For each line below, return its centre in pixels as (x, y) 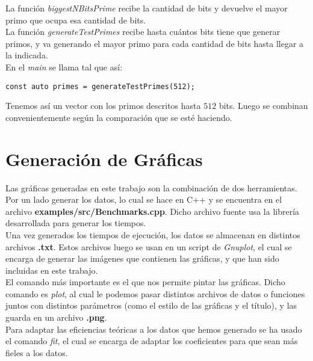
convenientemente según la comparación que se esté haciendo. (119, 117)
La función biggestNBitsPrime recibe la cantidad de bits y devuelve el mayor (147, 8)
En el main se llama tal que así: (64, 66)
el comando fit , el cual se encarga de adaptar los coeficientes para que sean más (152, 341)
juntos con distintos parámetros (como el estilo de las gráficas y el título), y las (151, 305)
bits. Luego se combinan (263, 106)
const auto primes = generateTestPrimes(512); (100, 86)
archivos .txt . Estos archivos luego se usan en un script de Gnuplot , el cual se (149, 246)
